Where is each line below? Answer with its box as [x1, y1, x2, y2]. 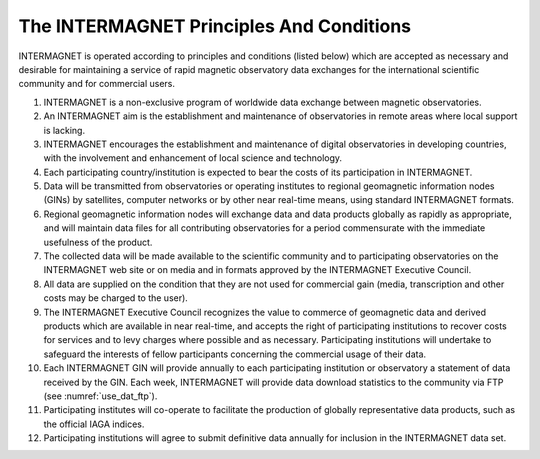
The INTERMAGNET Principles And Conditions [18, 15, 412, 37]
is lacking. [43, 124, 85, 136]
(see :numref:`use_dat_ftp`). [43, 390, 158, 402]
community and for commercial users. [18, 78, 175, 90]
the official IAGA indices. [43, 418, 145, 430]
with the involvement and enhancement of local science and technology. [43, 152, 343, 164]
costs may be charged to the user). [43, 292, 189, 304]
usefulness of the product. [43, 236, 153, 248]
